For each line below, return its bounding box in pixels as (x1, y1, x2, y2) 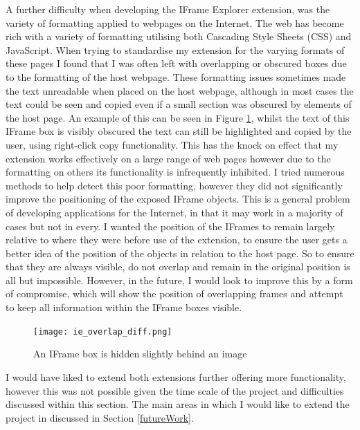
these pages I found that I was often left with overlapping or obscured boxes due (6, 56, 347, 71)
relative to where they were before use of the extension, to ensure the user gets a (6, 232, 348, 247)
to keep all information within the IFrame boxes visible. (6, 300, 242, 315)
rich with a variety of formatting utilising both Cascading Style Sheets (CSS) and (6, 29, 352, 44)
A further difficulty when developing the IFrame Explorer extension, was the (6, 2, 330, 16)
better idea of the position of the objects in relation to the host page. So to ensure (6, 245, 354, 260)
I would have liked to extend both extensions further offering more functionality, (6, 369, 346, 384)
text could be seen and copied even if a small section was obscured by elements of (6, 97, 352, 111)
